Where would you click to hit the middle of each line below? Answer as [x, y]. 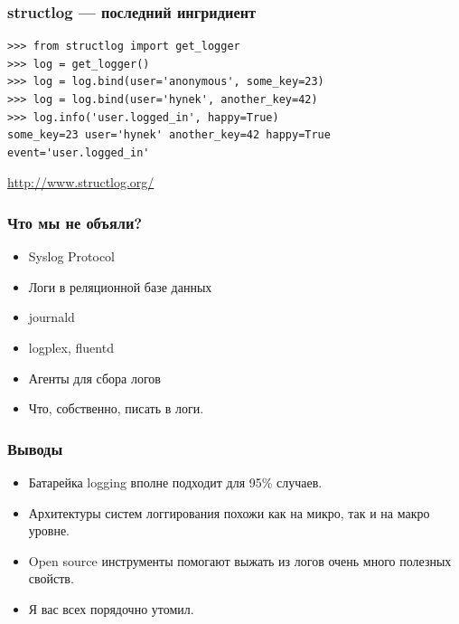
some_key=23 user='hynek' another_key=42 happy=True [169, 135]
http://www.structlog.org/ [81, 182]
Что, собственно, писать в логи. [116, 408]
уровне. [49, 530]
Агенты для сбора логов [94, 378]
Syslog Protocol [72, 256]
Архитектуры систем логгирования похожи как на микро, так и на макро [229, 512]
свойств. [51, 578]
